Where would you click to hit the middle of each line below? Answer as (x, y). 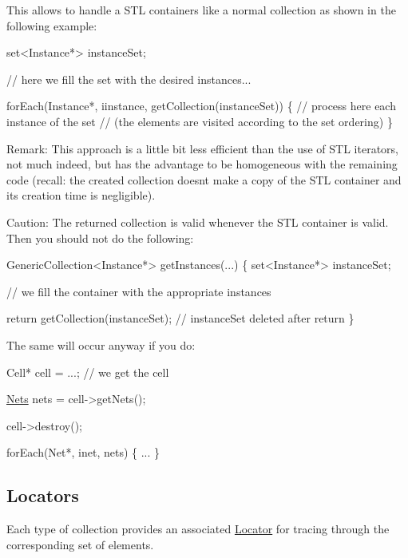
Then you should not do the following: (100, 237)
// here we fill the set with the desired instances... (129, 79)
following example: (52, 25)
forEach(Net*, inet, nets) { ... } (83, 452)
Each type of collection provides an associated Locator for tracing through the (198, 529)
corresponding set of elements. (80, 544)
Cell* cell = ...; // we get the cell (88, 372)
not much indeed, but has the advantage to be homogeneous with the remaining (202, 164)
